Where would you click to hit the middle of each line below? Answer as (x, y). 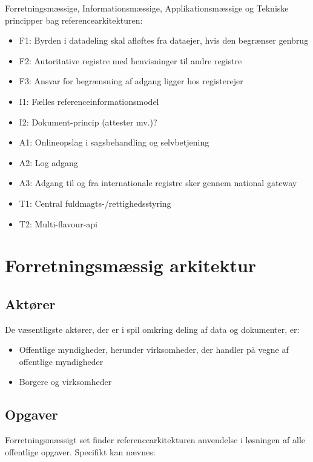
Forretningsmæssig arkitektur (131, 265)
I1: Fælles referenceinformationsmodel (89, 101)
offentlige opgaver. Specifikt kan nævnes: (80, 451)
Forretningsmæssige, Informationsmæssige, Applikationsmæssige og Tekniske (147, 8)
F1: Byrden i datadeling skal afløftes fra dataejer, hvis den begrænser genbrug (164, 40)
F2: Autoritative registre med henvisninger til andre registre (130, 60)
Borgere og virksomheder (65, 382)
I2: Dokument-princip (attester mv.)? (88, 122)
